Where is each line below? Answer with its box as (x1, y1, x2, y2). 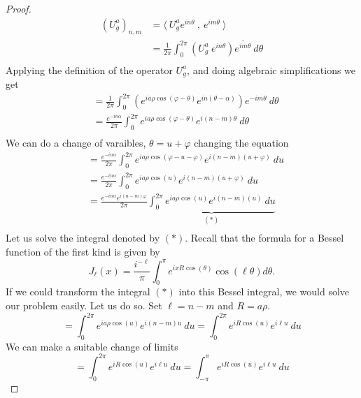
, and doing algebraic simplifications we (187, 62, 356, 77)
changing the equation (194, 135, 289, 150)
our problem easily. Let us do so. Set (6, 297, 162, 312)
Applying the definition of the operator (6, 62, 173, 77)
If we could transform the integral (6, 284, 150, 299)
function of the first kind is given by (6, 244, 160, 258)
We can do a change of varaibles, (6, 135, 146, 150)
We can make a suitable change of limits (6, 339, 178, 353)
